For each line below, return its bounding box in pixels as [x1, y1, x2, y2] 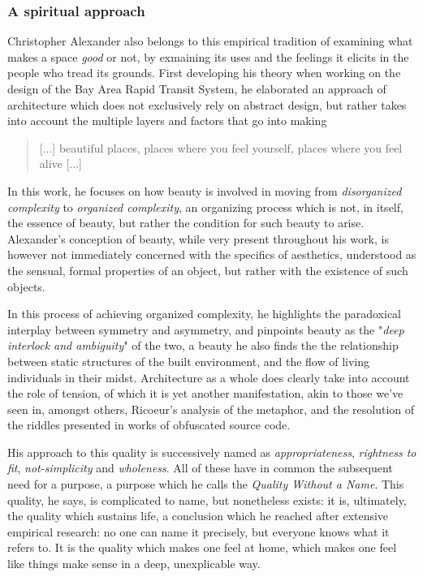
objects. [7, 278, 45, 295]
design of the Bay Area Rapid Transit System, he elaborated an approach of [7, 80, 386, 97]
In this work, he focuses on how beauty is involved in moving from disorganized [7, 182, 402, 199]
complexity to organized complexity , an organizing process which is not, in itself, [7, 198, 404, 215]
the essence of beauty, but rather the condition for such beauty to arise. [7, 214, 365, 231]
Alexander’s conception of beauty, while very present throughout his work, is [7, 230, 389, 247]
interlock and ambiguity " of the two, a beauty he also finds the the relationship [7, 337, 399, 354]
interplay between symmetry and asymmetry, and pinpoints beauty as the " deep [7, 321, 404, 338]
